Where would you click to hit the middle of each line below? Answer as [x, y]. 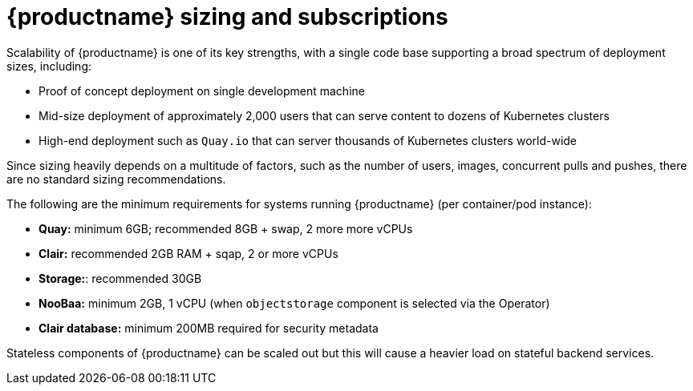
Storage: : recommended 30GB [120, 278]
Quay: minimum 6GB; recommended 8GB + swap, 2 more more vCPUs [226, 228]
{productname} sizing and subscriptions [227, 17]
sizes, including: [49, 66]
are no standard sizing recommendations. [116, 179]
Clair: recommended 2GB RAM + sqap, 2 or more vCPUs [188, 253]
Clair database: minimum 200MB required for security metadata [209, 328]
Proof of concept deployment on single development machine [202, 91]
